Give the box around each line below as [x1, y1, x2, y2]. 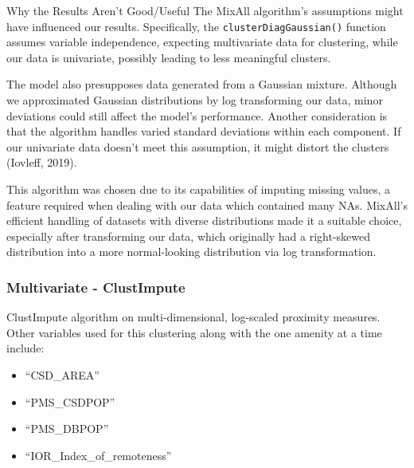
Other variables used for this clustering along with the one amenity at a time [6, 324, 382, 340]
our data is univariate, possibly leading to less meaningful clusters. [6, 49, 331, 65]
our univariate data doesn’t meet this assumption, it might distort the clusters [6, 138, 389, 155]
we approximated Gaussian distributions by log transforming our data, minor [6, 92, 383, 108]
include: [6, 340, 45, 356]
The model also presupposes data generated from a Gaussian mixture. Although [6, 76, 397, 92]
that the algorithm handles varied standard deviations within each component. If [6, 123, 401, 140]
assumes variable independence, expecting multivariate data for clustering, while [6, 33, 398, 50]
